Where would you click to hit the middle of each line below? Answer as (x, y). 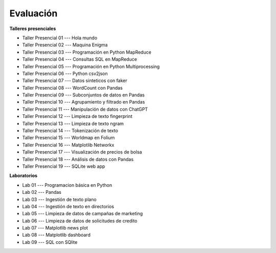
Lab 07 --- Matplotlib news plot (55, 228)
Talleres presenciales (33, 29)
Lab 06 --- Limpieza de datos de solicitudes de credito (80, 221)
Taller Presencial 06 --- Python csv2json (65, 73)
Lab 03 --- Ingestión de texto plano (59, 199)
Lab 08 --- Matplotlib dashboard (56, 235)
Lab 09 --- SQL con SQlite (50, 242)
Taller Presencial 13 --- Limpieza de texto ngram (73, 123)
